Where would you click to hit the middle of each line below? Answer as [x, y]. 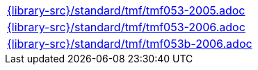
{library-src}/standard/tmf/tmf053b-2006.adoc [130, 44]
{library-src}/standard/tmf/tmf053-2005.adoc [126, 10]
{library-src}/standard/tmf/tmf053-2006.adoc [126, 27]
